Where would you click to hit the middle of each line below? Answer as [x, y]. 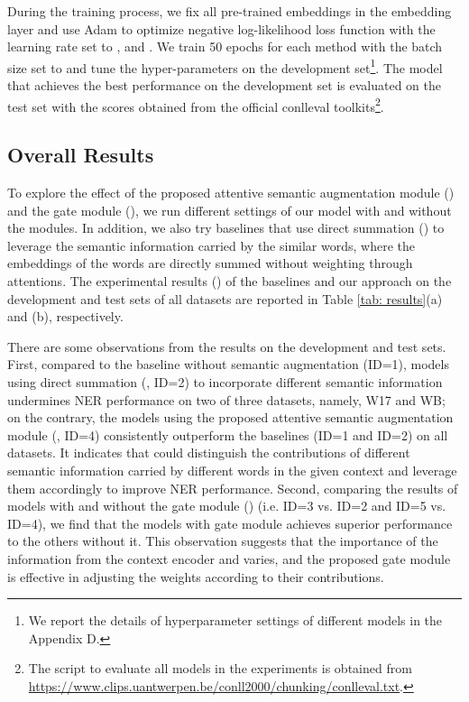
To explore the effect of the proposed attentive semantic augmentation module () [231, 193]
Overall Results [81, 155]
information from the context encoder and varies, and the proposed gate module [229, 558]
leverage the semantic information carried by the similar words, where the [211, 245]
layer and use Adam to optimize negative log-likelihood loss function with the [221, 28]
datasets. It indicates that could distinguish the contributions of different [209, 453]
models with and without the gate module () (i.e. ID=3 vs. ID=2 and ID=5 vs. [227, 506]
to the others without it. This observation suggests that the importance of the [223, 541]
